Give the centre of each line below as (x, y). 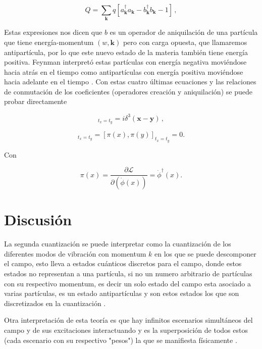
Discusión (38, 219)
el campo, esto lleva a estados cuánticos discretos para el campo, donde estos (123, 263)
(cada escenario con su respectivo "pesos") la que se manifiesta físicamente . (121, 340)
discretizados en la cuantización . (55, 303)
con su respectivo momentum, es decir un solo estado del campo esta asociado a (127, 283)
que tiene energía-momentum (49, 42)
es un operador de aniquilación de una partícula (184, 32)
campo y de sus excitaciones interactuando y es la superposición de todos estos (126, 330)
